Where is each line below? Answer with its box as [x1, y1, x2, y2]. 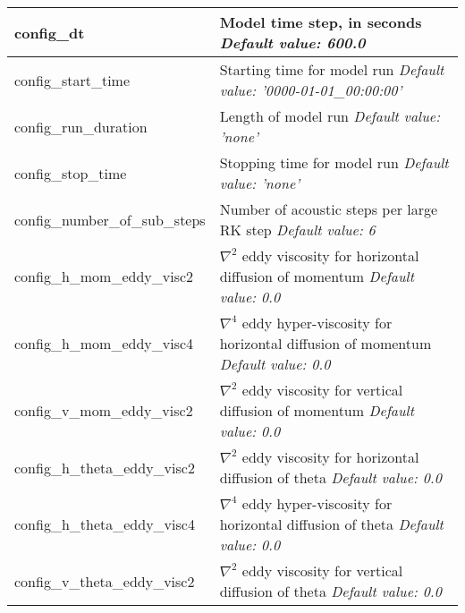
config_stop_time [14, 162, 127, 183]
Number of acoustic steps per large [219, 199, 438, 219]
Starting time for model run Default [219, 59, 444, 80]
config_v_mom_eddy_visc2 [14, 400, 193, 421]
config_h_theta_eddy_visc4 [14, 514, 195, 534]
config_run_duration [14, 115, 148, 137]
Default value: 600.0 [219, 32, 366, 53]
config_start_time [14, 69, 131, 90]
